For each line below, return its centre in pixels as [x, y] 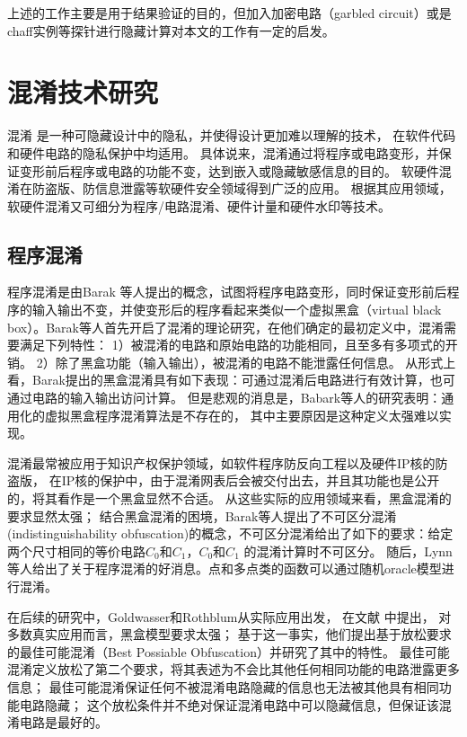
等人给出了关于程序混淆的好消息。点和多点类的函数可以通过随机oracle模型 [225, 568]
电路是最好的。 [63, 722]
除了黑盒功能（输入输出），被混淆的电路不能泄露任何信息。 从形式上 [256, 362]
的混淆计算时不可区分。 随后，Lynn [348, 551]
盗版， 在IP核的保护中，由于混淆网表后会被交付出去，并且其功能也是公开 [224, 480]
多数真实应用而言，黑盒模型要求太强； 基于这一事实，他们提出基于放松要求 [229, 634]
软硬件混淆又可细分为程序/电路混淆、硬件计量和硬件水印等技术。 [199, 205]
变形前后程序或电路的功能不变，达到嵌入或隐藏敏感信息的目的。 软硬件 [229, 170]
